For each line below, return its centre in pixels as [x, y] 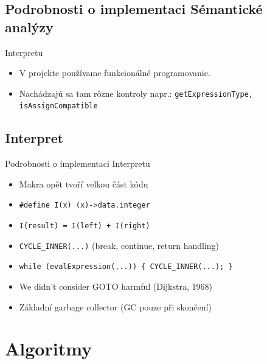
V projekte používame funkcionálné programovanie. [115, 73]
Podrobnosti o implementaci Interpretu [78, 163]
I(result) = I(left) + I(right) [85, 226]
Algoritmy [49, 348]
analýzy [29, 26]
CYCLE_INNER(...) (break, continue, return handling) [119, 245]
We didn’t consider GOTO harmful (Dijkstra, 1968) [116, 286]
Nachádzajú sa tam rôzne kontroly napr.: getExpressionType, [136, 93]
